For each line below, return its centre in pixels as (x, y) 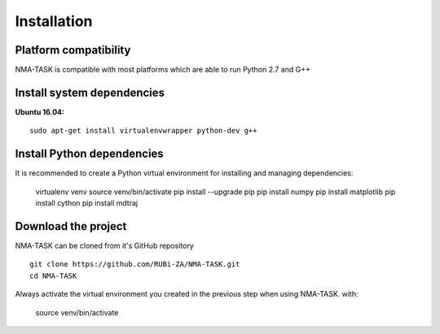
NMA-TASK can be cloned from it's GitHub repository (105, 245)
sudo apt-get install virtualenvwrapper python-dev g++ (143, 131)
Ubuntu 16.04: (40, 112)
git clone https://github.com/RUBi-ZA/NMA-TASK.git (135, 265)
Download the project (71, 226)
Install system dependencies (90, 92)
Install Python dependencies (90, 154)
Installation (54, 21)
